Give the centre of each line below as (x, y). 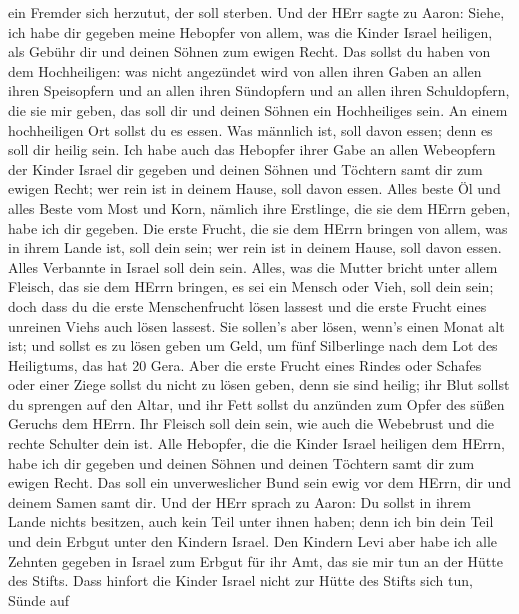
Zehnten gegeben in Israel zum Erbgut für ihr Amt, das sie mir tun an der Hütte (255, 560)
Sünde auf (39, 599)
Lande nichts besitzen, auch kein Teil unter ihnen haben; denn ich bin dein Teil (251, 521)
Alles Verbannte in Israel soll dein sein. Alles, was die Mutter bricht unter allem (253, 266)
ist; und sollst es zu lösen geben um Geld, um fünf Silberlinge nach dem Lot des (253, 345)
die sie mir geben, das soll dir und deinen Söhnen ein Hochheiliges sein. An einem (258, 109)
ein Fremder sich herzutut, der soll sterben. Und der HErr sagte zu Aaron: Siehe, (256, 12)
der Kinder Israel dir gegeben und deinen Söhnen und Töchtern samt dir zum (245, 168)
